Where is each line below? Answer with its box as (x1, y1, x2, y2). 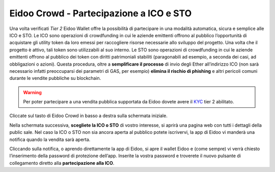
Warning (23, 89, 42, 95)
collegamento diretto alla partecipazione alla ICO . (9, 160, 115, 166)
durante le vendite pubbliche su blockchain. (9, 75, 101, 81)
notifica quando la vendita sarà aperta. (9, 136, 91, 142)
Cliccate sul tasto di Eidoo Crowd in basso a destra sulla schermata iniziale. (9, 112, 168, 119)
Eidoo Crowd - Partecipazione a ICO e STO (9, 8, 192, 19)
